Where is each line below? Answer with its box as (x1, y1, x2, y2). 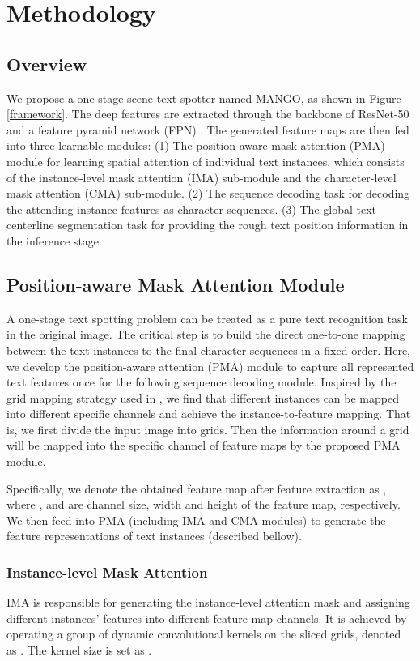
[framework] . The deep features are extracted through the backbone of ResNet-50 (6, 105, 409, 122)
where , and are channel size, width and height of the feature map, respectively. (6, 496, 401, 513)
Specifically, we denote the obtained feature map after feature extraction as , (6, 480, 387, 497)
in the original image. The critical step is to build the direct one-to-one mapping (6, 326, 405, 343)
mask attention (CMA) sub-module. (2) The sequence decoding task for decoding (6, 185, 410, 202)
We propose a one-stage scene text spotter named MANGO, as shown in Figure (6, 89, 401, 106)
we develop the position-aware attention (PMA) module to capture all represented (6, 357, 414, 374)
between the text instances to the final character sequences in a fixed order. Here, (6, 341, 410, 358)
